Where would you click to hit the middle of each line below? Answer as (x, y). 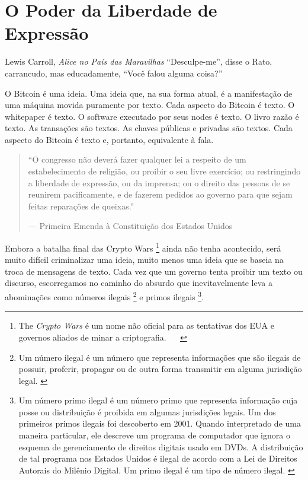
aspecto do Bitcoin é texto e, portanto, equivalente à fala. (109, 139)
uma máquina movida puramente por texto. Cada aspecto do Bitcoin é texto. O (150, 105)
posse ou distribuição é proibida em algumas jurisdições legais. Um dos (147, 411)
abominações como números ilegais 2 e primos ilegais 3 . (105, 296)
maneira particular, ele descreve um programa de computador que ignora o (154, 435)
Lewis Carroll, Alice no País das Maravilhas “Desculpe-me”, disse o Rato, (139, 61)
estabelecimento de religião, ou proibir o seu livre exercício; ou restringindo (164, 171)
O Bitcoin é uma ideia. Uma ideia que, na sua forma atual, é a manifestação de (149, 93)
